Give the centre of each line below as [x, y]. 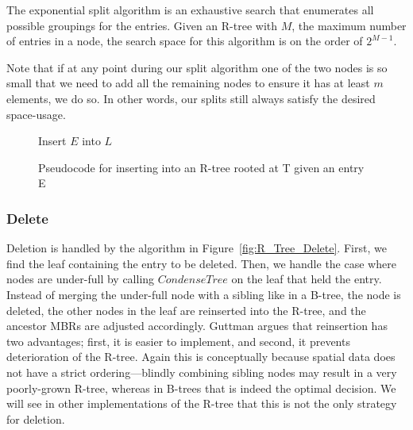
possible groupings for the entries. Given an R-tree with [142, 25]
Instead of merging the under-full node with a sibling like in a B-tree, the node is [204, 294]
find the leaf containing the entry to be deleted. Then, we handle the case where [201, 263]
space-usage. [36, 114]
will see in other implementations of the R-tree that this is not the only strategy [202, 403]
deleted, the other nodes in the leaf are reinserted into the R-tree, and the [186, 310]
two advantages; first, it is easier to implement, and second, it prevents [178, 341]
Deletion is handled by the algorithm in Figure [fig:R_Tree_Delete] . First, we [197, 248]
